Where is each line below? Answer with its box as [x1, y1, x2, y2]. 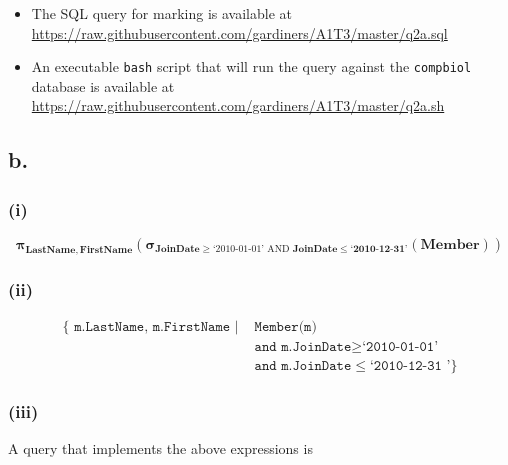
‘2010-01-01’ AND [212, 244, 290, 255]
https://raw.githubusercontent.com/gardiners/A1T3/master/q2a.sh [31, 95, 445, 116]
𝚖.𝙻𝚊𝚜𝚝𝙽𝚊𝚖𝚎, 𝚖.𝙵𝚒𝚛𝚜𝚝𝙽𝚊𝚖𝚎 [74, 320, 231, 335]
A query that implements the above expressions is [8, 438, 313, 459]
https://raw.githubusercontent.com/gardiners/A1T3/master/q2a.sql [31, 22, 448, 43]
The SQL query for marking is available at [31, 3, 292, 23]
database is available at [31, 75, 175, 96]
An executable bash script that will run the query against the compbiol [31, 56, 472, 77]
